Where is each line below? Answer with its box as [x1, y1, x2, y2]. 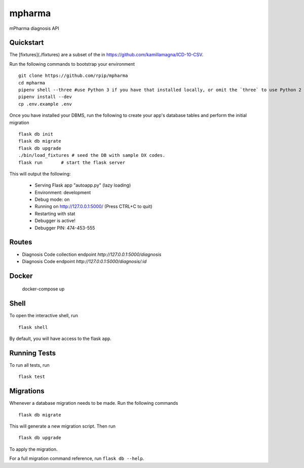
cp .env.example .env [18, 101, 72, 107]
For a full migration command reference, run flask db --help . [9, 455, 144, 461]
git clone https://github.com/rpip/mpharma [18, 73, 128, 78]
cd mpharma [18, 80, 46, 86]
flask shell [18, 324, 48, 330]
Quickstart [9, 38, 44, 47]
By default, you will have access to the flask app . [9, 335, 111, 342]
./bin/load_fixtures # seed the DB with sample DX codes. [18, 152, 166, 158]
